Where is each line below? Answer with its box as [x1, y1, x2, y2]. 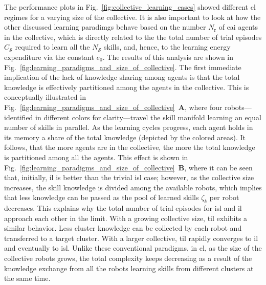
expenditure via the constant [4, 51, 94, 62]
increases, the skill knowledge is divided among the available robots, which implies [4, 182, 262, 192]
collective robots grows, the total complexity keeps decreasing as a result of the [4, 253, 252, 264]
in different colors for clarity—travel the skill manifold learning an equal [35, 112, 261, 122]
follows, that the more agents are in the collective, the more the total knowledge [4, 142, 255, 152]
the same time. [4, 273, 51, 283]
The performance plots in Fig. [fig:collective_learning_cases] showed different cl [4, 2, 256, 12]
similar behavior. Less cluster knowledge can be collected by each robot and [4, 223, 242, 233]
